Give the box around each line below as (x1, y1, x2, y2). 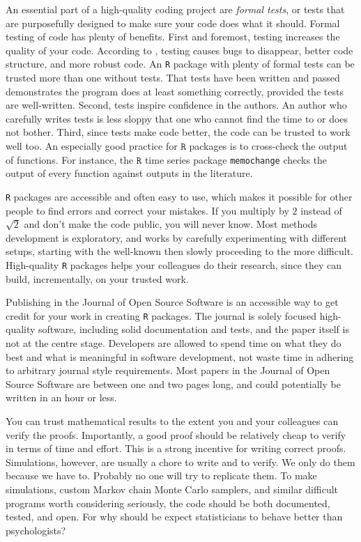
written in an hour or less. (6, 390, 117, 405)
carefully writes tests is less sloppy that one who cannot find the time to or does (6, 111, 348, 125)
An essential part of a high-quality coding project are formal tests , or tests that (6, 2, 345, 16)
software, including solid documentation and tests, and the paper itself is (38, 322, 349, 336)
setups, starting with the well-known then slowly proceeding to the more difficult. (6, 244, 353, 258)
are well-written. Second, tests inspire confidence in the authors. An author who (6, 98, 347, 112)
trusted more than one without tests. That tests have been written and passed (6, 70, 340, 85)
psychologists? (6, 522, 66, 537)
